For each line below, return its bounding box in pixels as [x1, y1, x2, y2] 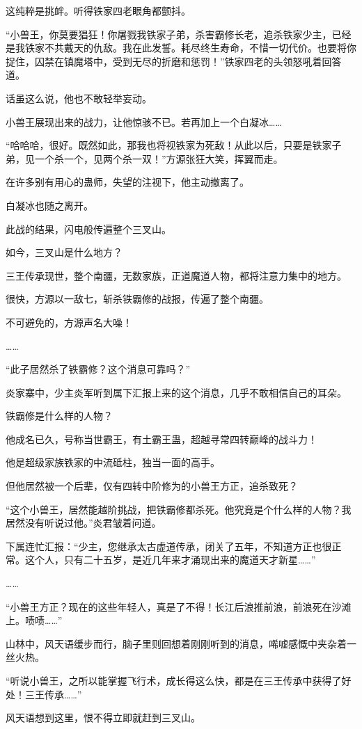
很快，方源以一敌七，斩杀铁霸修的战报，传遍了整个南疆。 [6, 291, 269, 306]
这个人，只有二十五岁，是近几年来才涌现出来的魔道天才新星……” [24, 552, 316, 567]
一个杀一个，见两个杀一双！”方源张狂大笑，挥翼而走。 [34, 151, 283, 166]
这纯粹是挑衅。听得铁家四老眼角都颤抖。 [6, 3, 191, 17]
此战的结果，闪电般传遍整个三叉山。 [6, 221, 171, 236]
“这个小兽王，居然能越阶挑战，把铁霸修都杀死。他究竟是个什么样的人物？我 [6, 502, 352, 516]
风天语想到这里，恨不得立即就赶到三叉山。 [6, 710, 200, 725]
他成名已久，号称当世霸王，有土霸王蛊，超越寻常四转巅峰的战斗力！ [6, 431, 317, 446]
